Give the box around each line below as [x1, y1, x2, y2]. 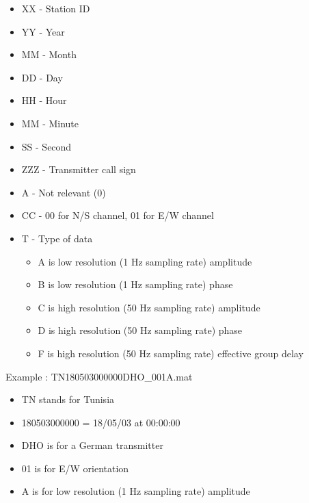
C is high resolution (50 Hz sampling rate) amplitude [38, 300, 260, 314]
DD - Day [21, 70, 63, 84]
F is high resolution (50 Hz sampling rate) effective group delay [38, 346, 304, 360]
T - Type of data [21, 231, 93, 245]
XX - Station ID [21, 1, 90, 15]
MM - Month [21, 47, 77, 62]
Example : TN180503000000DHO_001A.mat [5, 369, 193, 383]
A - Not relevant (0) [21, 185, 106, 199]
